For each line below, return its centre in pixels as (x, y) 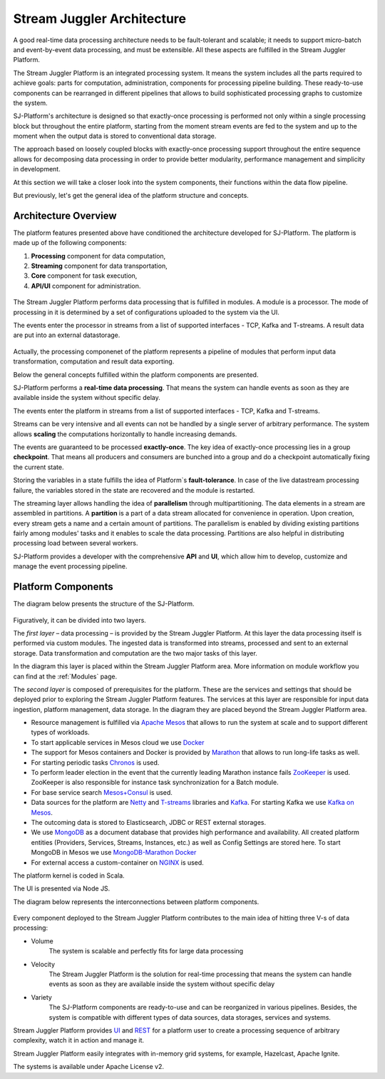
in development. (37, 169)
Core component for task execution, (84, 276)
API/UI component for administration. (86, 286)
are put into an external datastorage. (67, 335)
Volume (42, 941)
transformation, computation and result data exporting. (94, 361)
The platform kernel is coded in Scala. (69, 875)
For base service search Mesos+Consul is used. (102, 792)
